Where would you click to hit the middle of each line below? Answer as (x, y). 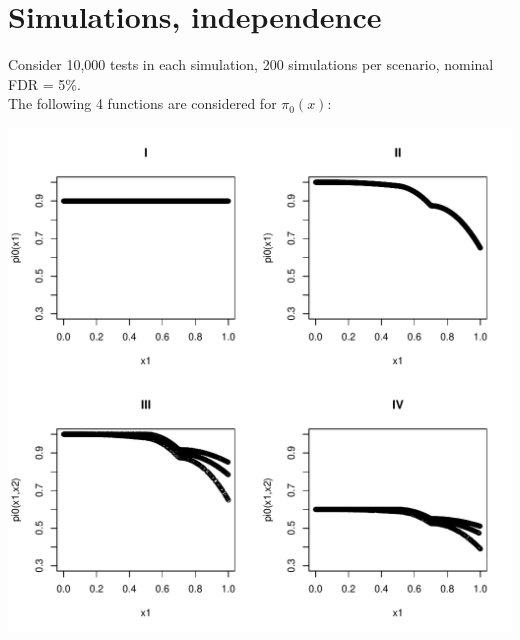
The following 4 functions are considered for (142, 103)
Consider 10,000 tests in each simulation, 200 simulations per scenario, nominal (251, 64)
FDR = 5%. (44, 83)
